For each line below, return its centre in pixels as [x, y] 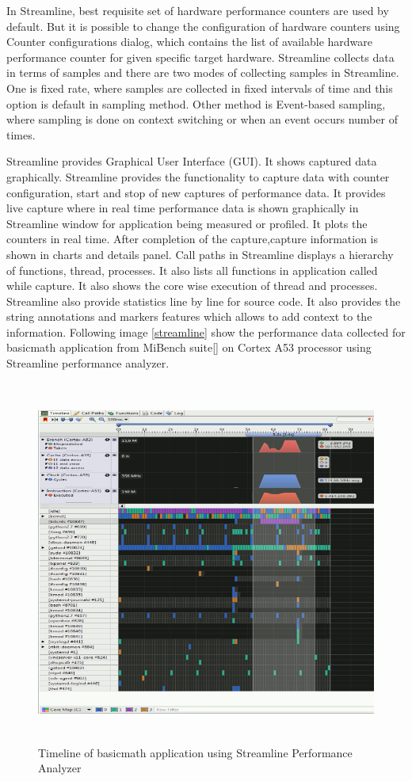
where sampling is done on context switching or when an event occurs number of [202, 119]
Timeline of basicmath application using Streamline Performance [195, 752]
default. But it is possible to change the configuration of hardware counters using [203, 26]
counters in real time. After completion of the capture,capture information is [193, 239]
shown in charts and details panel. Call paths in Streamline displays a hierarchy [200, 254]
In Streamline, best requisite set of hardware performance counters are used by [198, 10]
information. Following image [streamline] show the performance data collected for [206, 331]
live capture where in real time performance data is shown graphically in [183, 208]
